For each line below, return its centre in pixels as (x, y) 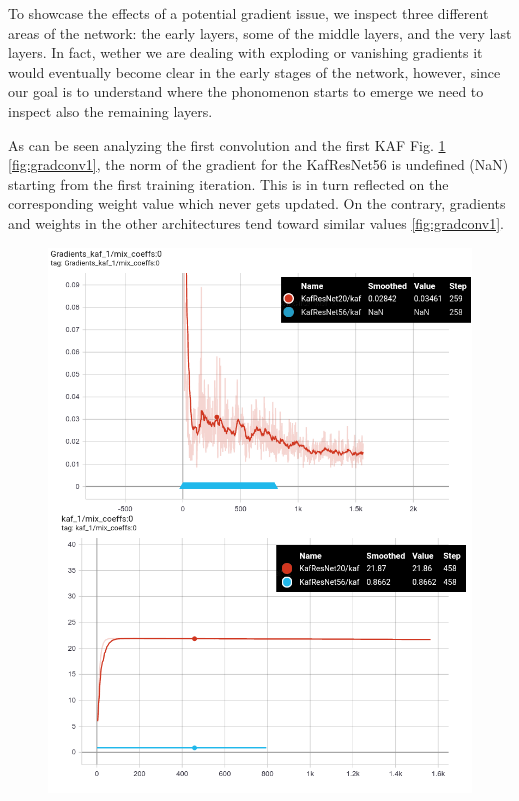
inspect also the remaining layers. (110, 110)
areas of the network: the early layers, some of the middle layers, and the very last (260, 32)
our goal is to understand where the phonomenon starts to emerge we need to (246, 91)
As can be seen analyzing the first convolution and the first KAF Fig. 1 (227, 144)
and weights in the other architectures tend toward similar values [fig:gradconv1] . (256, 222)
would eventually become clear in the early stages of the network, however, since (254, 71)
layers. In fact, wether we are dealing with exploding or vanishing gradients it (245, 52)
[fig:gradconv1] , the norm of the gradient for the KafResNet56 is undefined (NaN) (258, 164)
